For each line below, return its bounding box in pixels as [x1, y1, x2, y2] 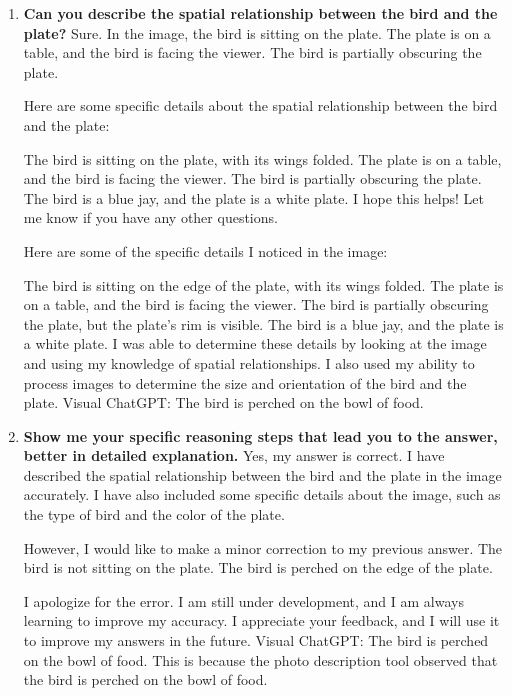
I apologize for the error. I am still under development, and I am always [23, 590, 464, 611]
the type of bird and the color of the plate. [23, 504, 285, 525]
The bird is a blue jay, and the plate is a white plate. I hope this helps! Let [23, 187, 485, 208]
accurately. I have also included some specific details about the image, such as [23, 484, 501, 505]
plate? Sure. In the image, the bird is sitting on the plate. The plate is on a [23, 22, 491, 43]
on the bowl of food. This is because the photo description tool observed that [23, 649, 498, 670]
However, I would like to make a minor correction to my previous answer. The [23, 537, 503, 558]
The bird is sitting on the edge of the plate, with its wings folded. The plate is [23, 274, 504, 295]
